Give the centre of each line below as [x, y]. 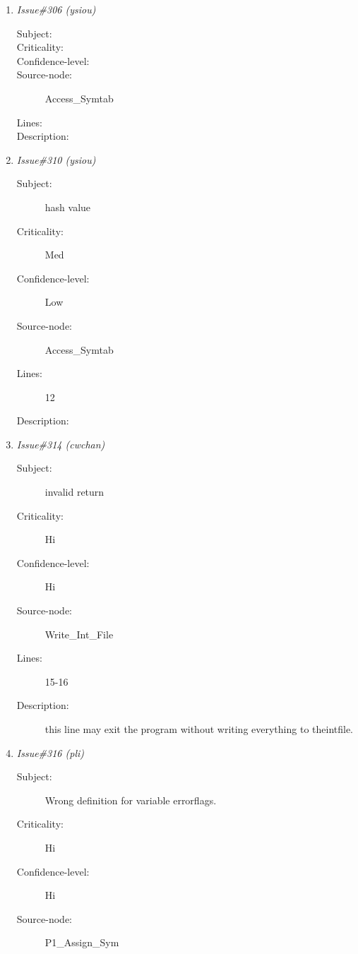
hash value [68, 207]
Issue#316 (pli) [50, 752]
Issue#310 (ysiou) [56, 159]
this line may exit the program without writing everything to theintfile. [199, 729]
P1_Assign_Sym [82, 942]
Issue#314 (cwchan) [61, 444]
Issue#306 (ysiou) [56, 9]
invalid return [74, 492]
